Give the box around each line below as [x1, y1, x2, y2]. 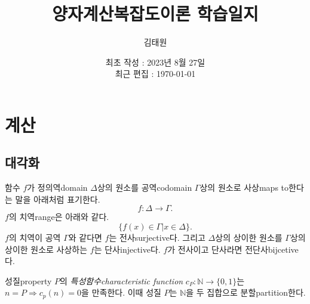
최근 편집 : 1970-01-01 [115, 67, 196, 80]
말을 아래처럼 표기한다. [15, 193, 100, 205]
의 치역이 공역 [8, 231, 61, 244]
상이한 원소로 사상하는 [5, 243, 88, 255]
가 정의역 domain [27, 181, 88, 194]
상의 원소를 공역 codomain [97, 181, 192, 194]
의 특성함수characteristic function [60, 274, 183, 287]
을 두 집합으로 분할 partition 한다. [186, 286, 306, 299]
